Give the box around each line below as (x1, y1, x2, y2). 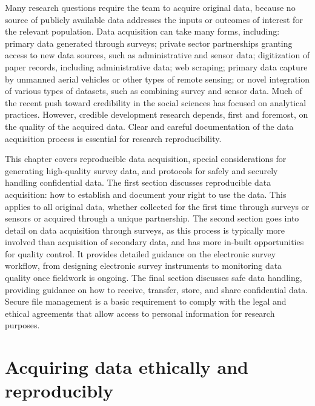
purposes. (5, 319, 40, 331)
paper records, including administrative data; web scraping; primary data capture (5, 60, 308, 73)
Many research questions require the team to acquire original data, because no (5, 1, 296, 13)
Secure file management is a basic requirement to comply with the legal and (5, 295, 287, 308)
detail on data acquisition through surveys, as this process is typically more (5, 223, 285, 236)
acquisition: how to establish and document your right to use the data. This (5, 188, 287, 200)
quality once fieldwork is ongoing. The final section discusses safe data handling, (5, 271, 302, 284)
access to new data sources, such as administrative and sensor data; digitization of (5, 49, 310, 61)
